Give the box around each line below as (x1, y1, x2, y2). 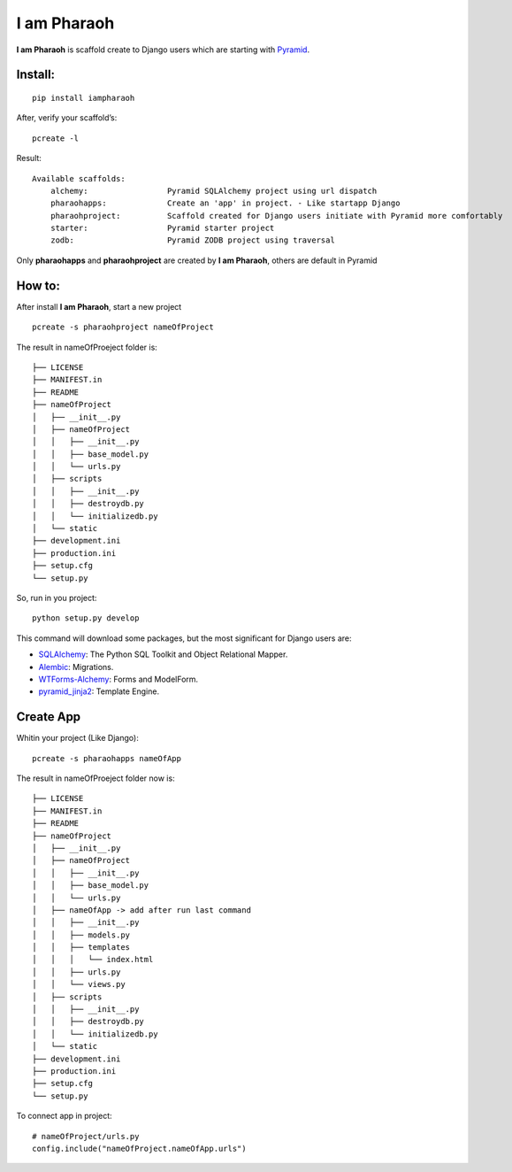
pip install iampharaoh (32, 93, 135, 103)
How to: (16, 278, 61, 293)
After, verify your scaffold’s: (16, 112, 118, 123)
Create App (16, 709, 81, 725)
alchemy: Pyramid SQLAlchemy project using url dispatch (50, 186, 378, 196)
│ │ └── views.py (32, 979, 126, 990)
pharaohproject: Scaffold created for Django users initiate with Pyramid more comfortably (50, 211, 503, 220)
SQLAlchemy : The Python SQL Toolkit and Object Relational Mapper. (38, 649, 288, 659)
